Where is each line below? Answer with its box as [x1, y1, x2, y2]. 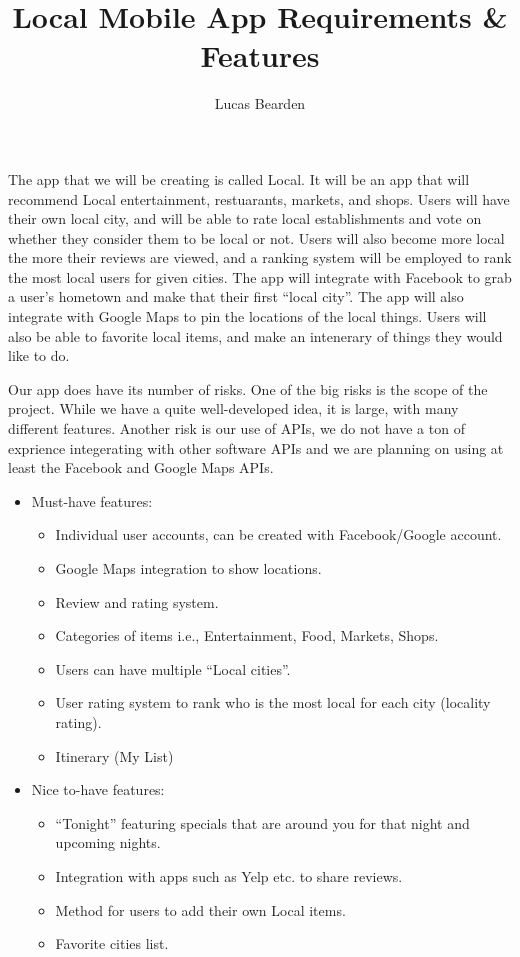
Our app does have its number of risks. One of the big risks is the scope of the [8, 378, 488, 399]
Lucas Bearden [214, 93, 306, 114]
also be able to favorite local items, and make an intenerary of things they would [8, 325, 503, 346]
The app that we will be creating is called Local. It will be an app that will [8, 168, 470, 189]
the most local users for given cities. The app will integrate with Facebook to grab [8, 266, 512, 287]
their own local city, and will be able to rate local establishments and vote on [8, 208, 482, 229]
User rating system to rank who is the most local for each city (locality [55, 692, 491, 713]
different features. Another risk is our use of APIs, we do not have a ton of [8, 418, 465, 439]
